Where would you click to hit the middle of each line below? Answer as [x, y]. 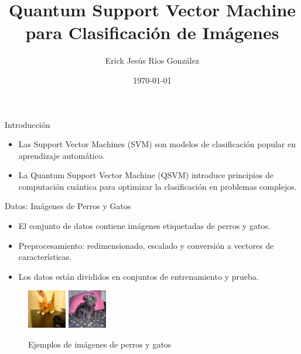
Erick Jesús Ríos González [152, 60]
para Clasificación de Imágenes [152, 32]
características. [45, 257]
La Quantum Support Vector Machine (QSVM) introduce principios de [146, 175]
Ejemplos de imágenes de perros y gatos [100, 344]
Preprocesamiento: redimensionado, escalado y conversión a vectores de [146, 245]
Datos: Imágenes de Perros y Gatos [68, 206]
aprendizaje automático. [61, 155]
